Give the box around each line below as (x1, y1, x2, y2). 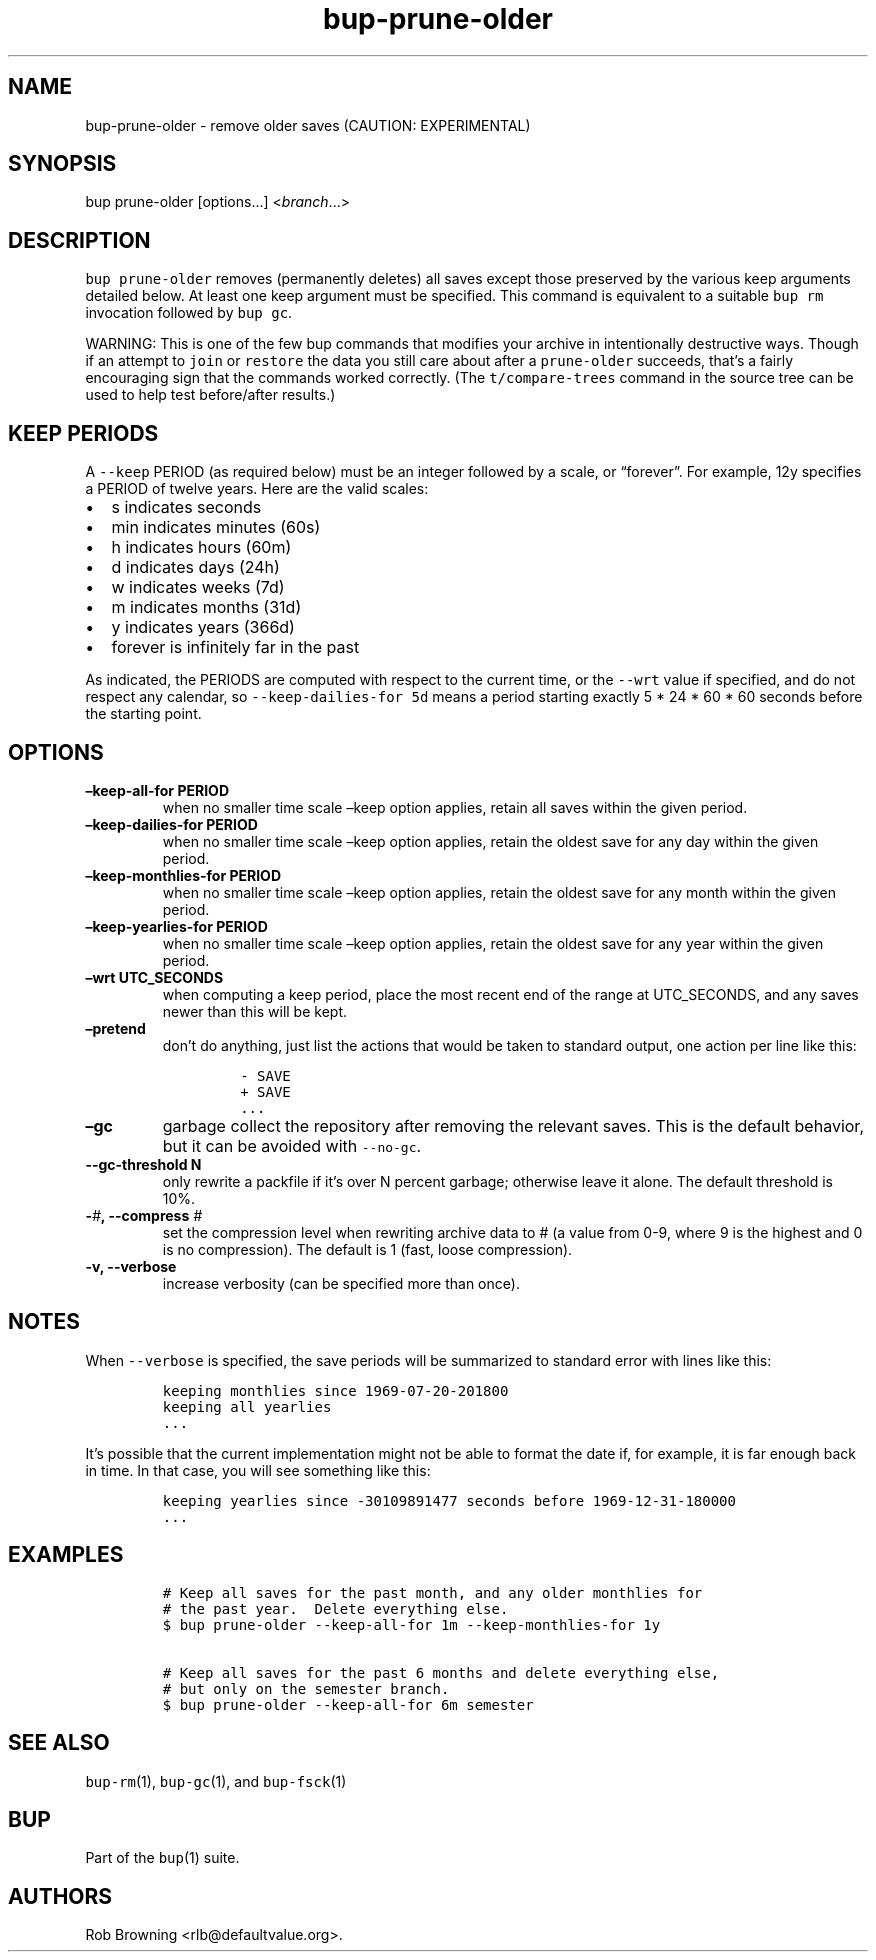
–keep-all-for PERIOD (85, 781, 229, 799)
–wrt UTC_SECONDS (85, 968, 224, 986)
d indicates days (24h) (111, 557, 280, 578)
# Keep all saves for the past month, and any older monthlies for (162, 1584, 703, 1601)
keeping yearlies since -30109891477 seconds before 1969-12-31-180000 (162, 1492, 736, 1509)
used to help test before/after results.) (85, 386, 336, 404)
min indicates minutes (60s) (111, 517, 321, 538)
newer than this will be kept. (162, 1002, 348, 1020)
